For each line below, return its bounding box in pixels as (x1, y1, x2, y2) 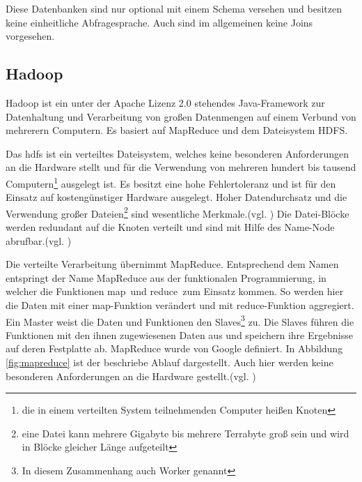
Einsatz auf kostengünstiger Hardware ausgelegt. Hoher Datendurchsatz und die (6, 190, 347, 204)
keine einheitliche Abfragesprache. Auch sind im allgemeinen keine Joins (6, 15, 313, 29)
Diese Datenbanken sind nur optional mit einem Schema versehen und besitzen (6, 1, 342, 15)
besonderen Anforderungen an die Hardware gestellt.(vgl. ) (6, 368, 256, 383)
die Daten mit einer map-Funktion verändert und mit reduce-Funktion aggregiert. (6, 298, 354, 312)
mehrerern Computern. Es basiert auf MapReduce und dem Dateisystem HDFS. (6, 123, 348, 137)
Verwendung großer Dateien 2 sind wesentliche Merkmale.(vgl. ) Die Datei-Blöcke (6, 204, 349, 220)
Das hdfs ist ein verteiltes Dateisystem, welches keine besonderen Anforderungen (6, 146, 349, 160)
